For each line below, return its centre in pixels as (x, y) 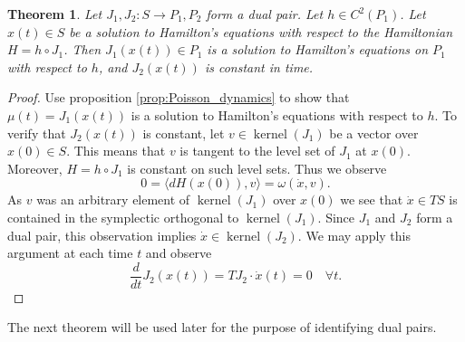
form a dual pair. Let (265, 14)
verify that (37, 133)
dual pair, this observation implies (102, 235)
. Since (336, 217)
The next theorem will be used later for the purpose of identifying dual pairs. (222, 327)
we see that (372, 199)
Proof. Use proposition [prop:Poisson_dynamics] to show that (179, 97)
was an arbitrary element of (113, 199)
